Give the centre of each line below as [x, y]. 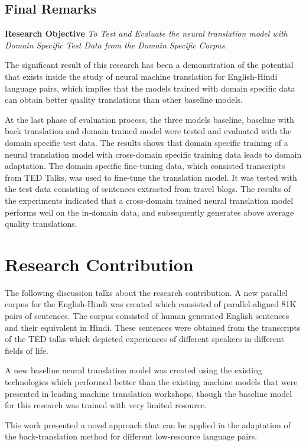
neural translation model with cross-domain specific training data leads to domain [153, 154]
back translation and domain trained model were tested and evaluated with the [148, 131]
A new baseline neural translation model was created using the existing [134, 370]
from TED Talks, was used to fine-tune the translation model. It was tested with [151, 177]
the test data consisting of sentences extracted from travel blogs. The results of [148, 189]
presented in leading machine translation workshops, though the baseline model [149, 393]
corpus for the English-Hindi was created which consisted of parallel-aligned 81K [151, 304]
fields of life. [27, 350]
